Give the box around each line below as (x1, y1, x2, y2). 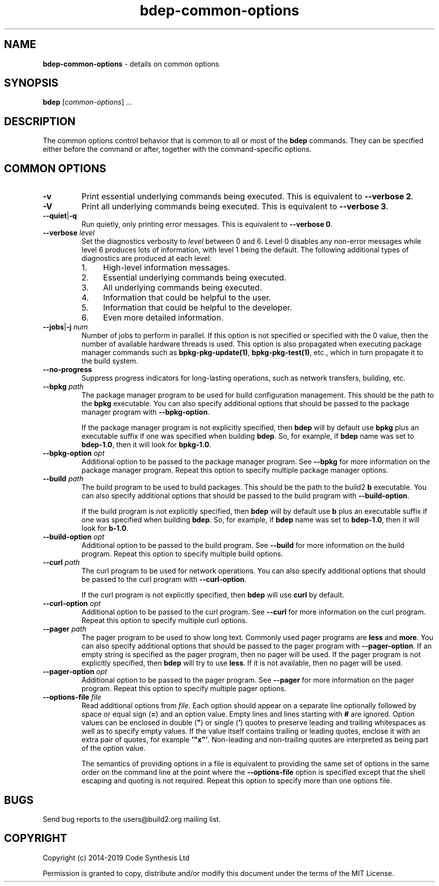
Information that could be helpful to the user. (103, 292, 271, 303)
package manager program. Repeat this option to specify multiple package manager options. (81, 466, 388, 475)
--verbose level (43, 228, 95, 237)
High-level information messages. (103, 262, 231, 273)
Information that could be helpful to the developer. (103, 303, 292, 313)
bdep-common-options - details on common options (43, 59, 220, 68)
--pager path (43, 625, 87, 634)
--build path (43, 474, 84, 483)
